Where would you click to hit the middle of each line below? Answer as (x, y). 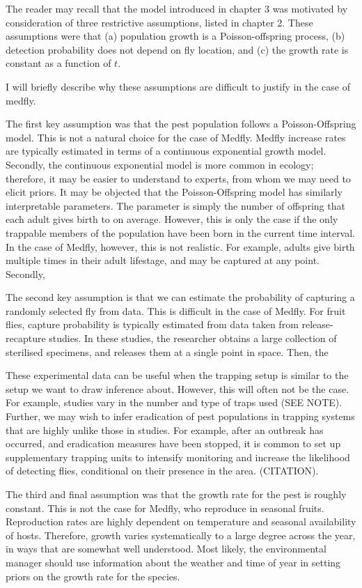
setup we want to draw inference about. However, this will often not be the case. (178, 388)
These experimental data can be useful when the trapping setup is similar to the (177, 375)
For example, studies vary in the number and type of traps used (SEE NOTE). (174, 402)
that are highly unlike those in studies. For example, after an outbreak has (165, 430)
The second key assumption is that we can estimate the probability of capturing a (180, 297)
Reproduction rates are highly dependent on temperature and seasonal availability (181, 521)
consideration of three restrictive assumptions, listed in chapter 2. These (159, 22)
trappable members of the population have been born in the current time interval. (181, 232)
